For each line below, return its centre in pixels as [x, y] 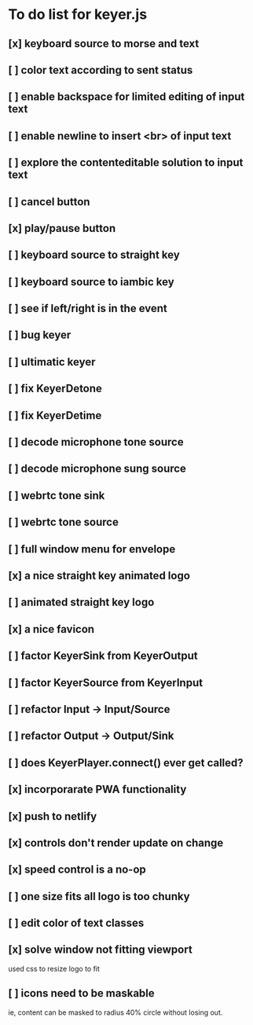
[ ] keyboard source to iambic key [91, 282]
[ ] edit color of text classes [76, 923]
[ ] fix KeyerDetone [55, 389]
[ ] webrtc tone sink [57, 496]
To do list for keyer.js [78, 15]
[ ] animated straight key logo [81, 603]
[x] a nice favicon [51, 629]
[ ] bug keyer [40, 335]
